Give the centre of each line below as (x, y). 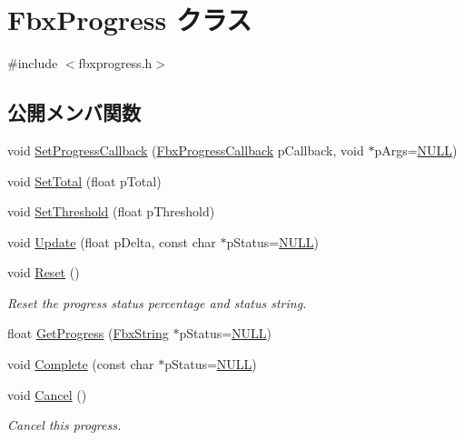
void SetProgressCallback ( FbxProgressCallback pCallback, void (186, 150)
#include (33, 63)
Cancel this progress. (64, 425)
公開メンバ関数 (74, 112)
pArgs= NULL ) (416, 150)
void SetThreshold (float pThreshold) (111, 211)
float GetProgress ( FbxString (88, 333)
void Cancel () (47, 394)
